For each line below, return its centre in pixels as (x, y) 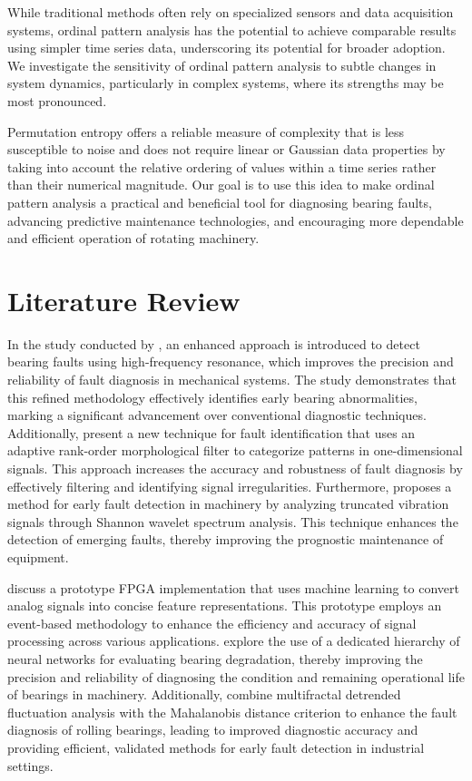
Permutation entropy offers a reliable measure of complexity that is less (206, 131)
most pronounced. (57, 100)
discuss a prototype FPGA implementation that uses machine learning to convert (233, 587)
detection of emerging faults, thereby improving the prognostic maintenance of (226, 539)
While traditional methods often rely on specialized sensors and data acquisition (231, 12)
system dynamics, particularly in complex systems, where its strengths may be (226, 83)
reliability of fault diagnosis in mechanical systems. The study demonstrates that (232, 380)
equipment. (38, 556)
